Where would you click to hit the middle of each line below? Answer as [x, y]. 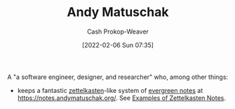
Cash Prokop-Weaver [118, 31]
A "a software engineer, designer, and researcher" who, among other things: [118, 77]
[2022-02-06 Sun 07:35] [118, 45]
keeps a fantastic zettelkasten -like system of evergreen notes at [110, 90]
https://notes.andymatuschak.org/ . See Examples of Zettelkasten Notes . [122, 98]
